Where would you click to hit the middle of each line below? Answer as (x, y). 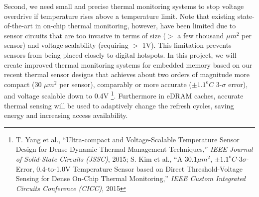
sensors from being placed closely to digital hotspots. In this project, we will (120, 54)
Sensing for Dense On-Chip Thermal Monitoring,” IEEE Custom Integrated (131, 178)
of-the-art (18, 26)
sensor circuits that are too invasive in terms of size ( (85, 35)
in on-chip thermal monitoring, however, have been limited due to (135, 26)
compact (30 (23, 84)
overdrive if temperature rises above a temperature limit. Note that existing (120, 16)
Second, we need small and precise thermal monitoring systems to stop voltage (124, 6)
